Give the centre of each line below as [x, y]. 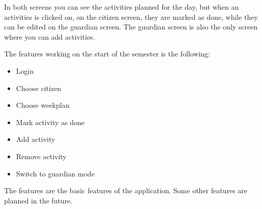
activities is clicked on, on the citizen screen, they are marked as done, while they [131, 17]
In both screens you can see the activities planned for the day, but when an [122, 7]
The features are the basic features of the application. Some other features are [126, 190]
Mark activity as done [50, 122]
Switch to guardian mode [55, 173]
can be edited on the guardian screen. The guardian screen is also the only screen [131, 27]
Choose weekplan [43, 105]
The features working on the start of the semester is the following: [107, 54]
